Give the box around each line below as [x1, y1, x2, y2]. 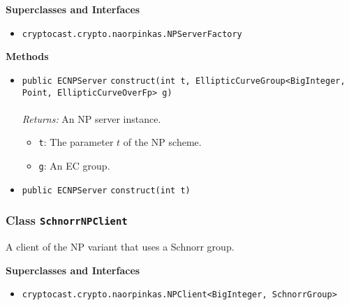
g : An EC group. [38, 158, 110, 172]
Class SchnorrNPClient [6, 211, 128, 229]
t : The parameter [38, 135, 114, 149]
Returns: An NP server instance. [22, 111, 161, 126]
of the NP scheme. [123, 135, 202, 149]
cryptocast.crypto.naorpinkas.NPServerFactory [22, 29, 242, 39]
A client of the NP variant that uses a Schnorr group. [6, 239, 235, 254]
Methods [6, 49, 49, 64]
